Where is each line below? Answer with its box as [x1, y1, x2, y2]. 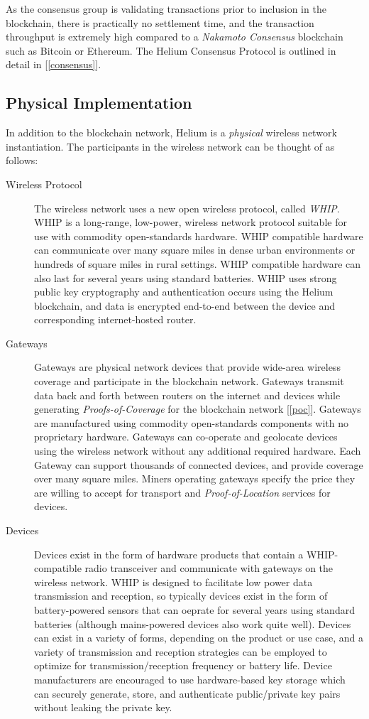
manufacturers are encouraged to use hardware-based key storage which [34, 671, 346, 686]
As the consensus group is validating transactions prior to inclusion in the [6, 1, 326, 16]
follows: [6, 153, 38, 168]
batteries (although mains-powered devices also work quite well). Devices [34, 616, 351, 631]
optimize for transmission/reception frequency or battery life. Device [34, 658, 332, 673]
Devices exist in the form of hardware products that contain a [34, 546, 304, 561]
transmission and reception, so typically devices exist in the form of [34, 588, 328, 603]
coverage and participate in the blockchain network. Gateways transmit [34, 374, 344, 389]
